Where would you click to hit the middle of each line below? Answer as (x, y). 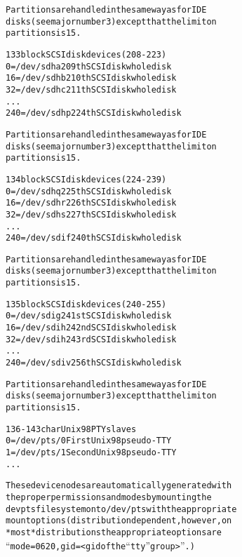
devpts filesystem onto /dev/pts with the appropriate (121, 509)
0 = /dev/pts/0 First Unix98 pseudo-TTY (89, 441)
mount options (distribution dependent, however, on (119, 521)
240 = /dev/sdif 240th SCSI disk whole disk (94, 238)
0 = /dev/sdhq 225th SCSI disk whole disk (89, 191)
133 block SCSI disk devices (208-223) (86, 54)
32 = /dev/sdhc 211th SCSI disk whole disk (91, 89)
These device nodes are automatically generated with (119, 486)
